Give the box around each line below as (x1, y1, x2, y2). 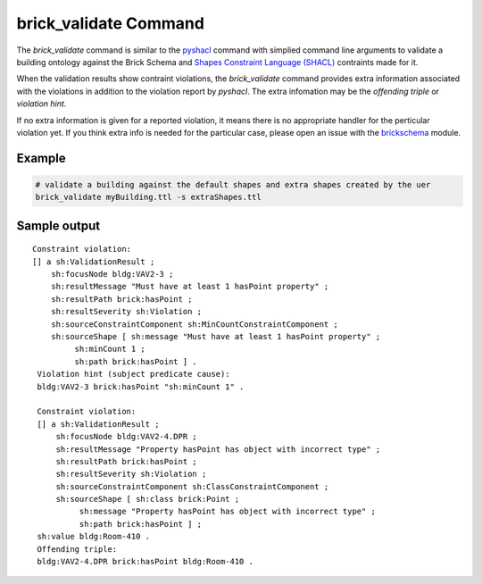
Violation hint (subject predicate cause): (37, 369, 231, 380)
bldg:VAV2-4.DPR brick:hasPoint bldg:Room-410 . (37, 556, 254, 567)
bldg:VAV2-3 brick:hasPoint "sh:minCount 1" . (37, 381, 245, 392)
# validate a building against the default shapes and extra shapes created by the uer (35, 179, 431, 189)
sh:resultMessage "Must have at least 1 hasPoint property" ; (50, 281, 329, 292)
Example (16, 150, 66, 165)
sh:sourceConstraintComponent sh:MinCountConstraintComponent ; (50, 319, 338, 330)
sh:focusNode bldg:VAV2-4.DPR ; (55, 431, 198, 442)
